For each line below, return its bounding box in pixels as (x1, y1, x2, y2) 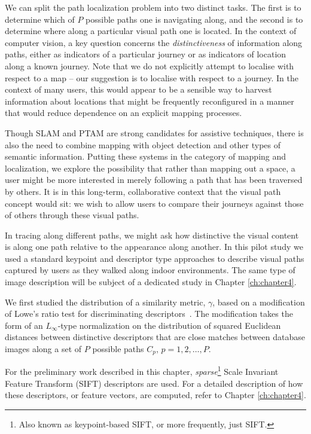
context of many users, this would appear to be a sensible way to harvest (5, 83, 272, 96)
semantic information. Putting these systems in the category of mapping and (5, 150, 286, 163)
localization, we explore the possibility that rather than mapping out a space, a (5, 161, 295, 174)
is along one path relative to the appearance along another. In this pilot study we (5, 240, 303, 253)
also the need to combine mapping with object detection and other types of (5, 138, 281, 151)
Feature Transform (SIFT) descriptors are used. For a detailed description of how (5, 377, 303, 389)
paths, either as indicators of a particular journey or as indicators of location (5, 48, 286, 60)
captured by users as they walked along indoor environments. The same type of (5, 264, 295, 276)
